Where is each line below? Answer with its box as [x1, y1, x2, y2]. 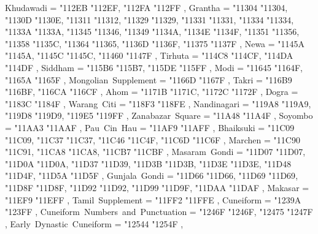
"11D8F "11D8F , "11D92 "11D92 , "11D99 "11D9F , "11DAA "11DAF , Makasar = [5, 181, 309, 194]
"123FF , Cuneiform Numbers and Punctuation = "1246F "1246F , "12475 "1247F [5, 205, 313, 218]
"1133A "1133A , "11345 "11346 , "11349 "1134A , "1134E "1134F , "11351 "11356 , [5, 25, 300, 38]
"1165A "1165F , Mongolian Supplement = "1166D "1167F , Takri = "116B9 [5, 73, 292, 86]
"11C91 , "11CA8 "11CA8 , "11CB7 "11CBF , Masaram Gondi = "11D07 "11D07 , [5, 145, 306, 158]
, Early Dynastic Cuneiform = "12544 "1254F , [5, 217, 184, 230]
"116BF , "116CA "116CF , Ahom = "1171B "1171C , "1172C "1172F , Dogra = [5, 85, 298, 98]
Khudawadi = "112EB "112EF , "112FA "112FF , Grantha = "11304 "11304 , [5, 1, 288, 13]
